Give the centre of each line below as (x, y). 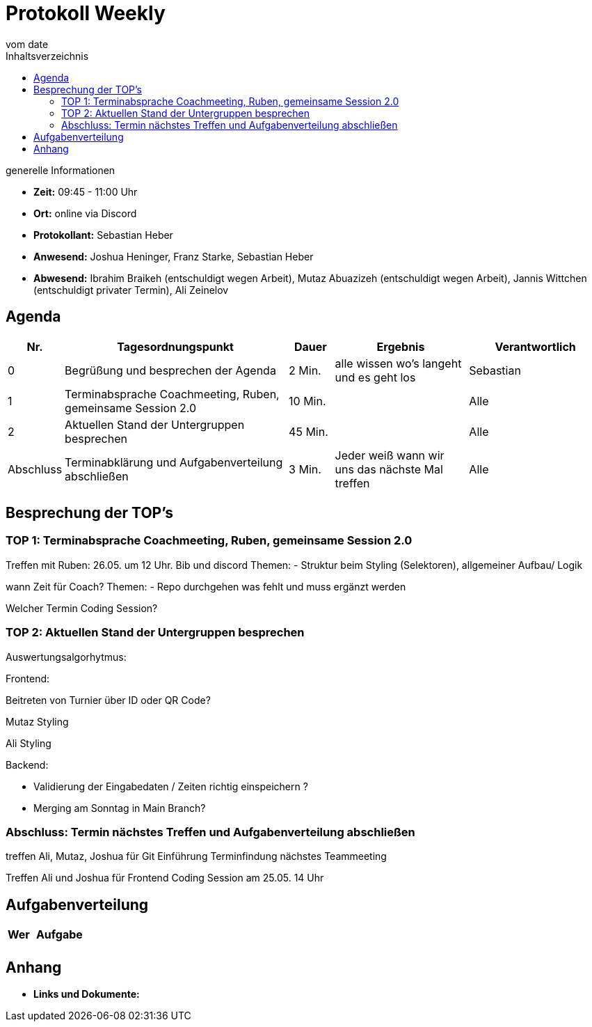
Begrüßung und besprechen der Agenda (170, 370)
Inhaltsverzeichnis (47, 56)
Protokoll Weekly (86, 13)
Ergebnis (401, 346)
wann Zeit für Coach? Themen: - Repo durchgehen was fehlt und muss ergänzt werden (206, 586)
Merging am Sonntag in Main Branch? (120, 808)
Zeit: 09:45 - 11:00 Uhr (86, 191)
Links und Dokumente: (87, 994)
